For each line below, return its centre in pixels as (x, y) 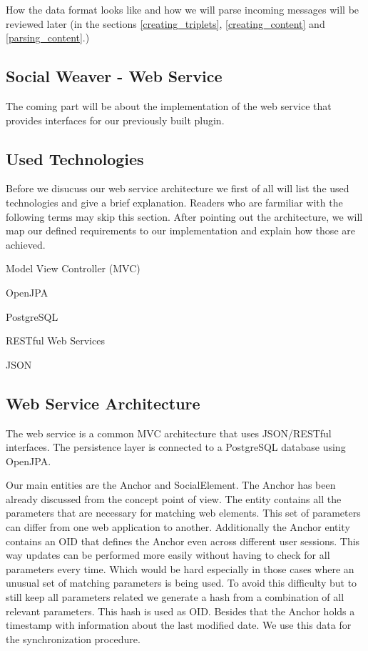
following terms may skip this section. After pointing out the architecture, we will (184, 216)
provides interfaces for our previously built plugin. (115, 120)
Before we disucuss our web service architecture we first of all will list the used (178, 188)
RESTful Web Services (55, 341)
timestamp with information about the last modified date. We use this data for (179, 625)
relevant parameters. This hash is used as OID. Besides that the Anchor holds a (180, 611)
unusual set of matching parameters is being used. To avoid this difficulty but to (182, 583)
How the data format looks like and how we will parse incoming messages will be (183, 9)
